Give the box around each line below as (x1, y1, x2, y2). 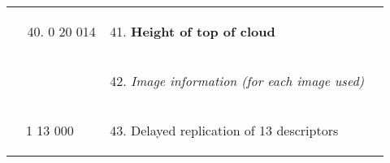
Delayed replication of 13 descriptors (131, 121, 339, 139)
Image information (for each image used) (131, 71, 365, 90)
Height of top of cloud (131, 22, 275, 41)
